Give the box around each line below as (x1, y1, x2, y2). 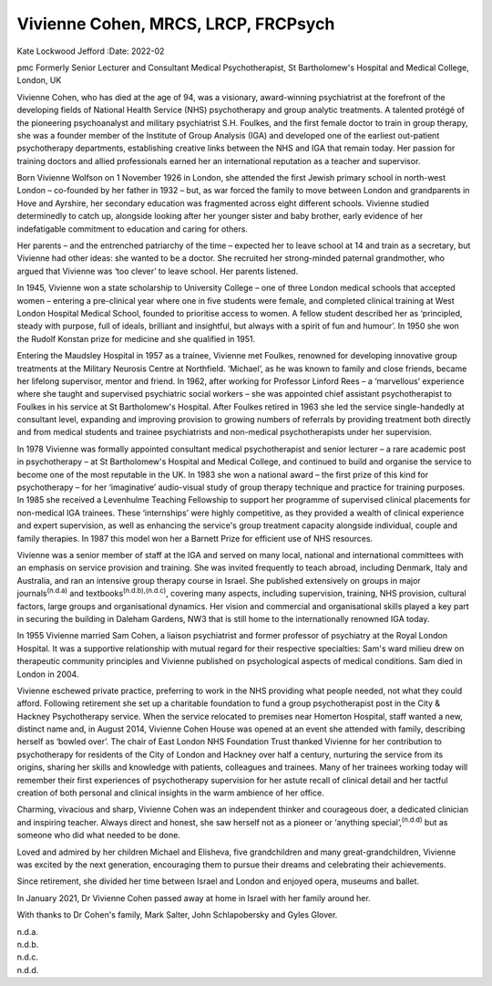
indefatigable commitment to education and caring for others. (16, 223, 248, 234)
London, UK (16, 75, 62, 86)
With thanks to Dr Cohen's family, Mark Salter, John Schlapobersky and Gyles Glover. (16, 909, 338, 920)
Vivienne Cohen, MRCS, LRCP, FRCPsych (16, 14, 335, 34)
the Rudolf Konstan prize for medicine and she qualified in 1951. (16, 333, 256, 344)
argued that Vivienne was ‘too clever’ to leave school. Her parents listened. (16, 265, 299, 276)
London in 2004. (16, 669, 79, 680)
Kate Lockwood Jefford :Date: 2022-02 (16, 46, 165, 57)
